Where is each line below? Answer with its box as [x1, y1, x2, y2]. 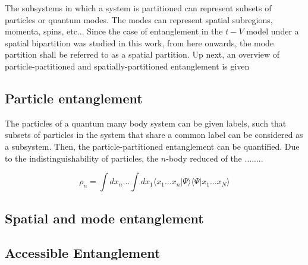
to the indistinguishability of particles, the [5, 152, 159, 164]
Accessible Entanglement [5, 244, 161, 262]
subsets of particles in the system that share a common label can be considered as [5, 128, 303, 141]
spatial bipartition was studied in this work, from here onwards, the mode [5, 36, 274, 49]
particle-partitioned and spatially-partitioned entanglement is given [5, 59, 250, 72]
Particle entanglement [5, 89, 143, 107]
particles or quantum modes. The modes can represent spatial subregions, [5, 13, 273, 26]
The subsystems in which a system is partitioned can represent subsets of [5, 2, 272, 14]
